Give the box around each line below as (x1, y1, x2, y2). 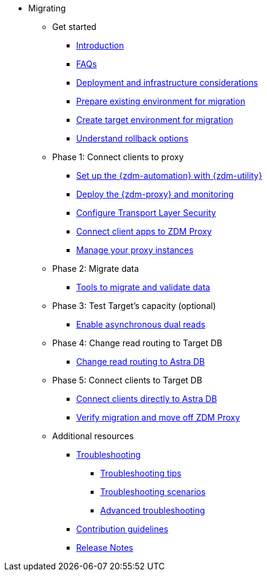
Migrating (28, 3, 66, 13)
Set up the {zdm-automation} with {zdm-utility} (76, 170, 262, 181)
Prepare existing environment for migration (76, 96, 245, 106)
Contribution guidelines (76, 524, 169, 534)
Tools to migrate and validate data (76, 282, 211, 292)
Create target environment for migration (76, 115, 233, 125)
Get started (52, 22, 97, 32)
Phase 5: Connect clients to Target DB (52, 375, 202, 385)
